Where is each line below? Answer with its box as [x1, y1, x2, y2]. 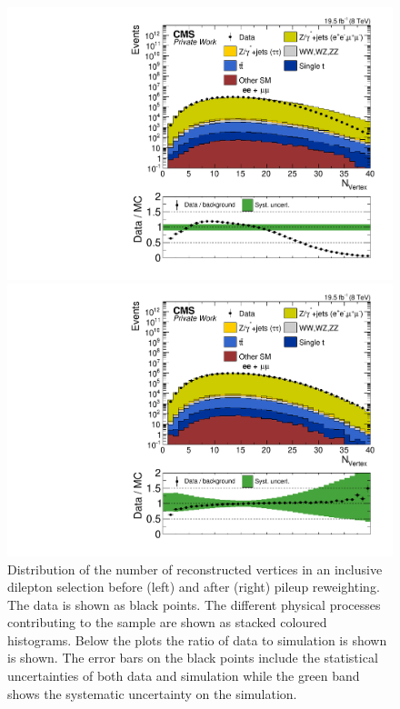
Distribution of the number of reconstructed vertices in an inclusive [7, 559, 383, 578]
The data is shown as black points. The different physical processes [7, 594, 381, 614]
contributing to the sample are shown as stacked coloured [7, 613, 327, 632]
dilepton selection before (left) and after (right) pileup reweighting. [7, 577, 380, 596]
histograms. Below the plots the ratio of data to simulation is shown [7, 630, 387, 649]
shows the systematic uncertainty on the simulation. [7, 684, 297, 703]
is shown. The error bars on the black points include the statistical [7, 648, 378, 667]
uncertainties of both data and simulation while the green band [7, 666, 360, 685]
